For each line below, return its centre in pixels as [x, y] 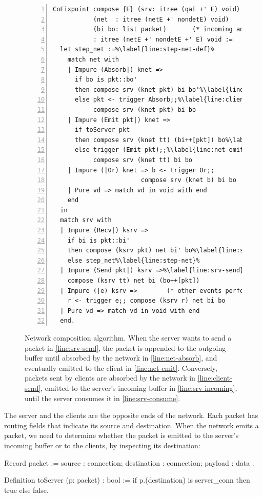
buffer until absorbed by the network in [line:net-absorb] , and [121, 358]
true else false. [26, 490]
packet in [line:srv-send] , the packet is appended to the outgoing [125, 347]
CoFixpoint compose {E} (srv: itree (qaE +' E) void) [147, 9]
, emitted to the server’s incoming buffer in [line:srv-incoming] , [139, 387]
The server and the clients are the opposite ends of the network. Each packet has [131, 415]
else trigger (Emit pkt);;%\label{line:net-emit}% [163, 150]
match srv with [86, 220]
